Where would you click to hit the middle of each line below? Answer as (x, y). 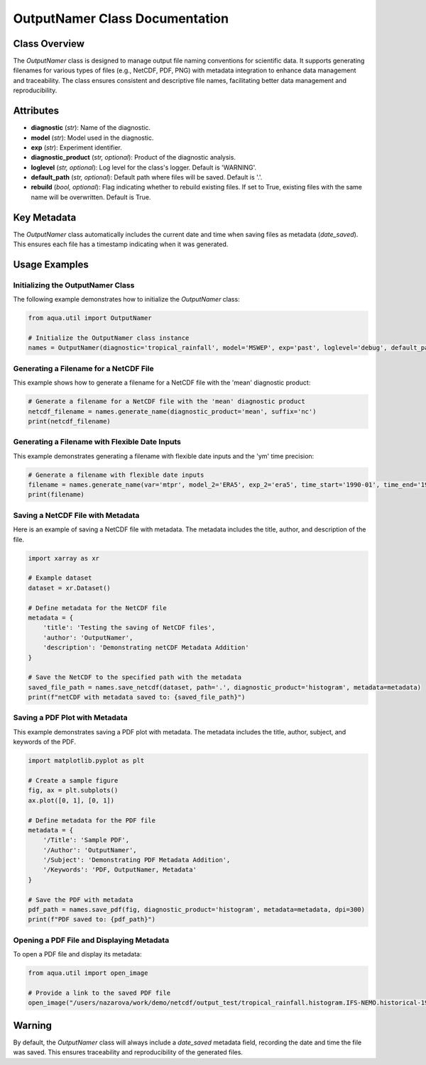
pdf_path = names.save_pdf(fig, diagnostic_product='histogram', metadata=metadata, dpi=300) (197, 910)
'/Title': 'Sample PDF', (86, 840)
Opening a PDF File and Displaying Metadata (91, 940)
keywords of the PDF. (45, 742)
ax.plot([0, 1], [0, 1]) (71, 800)
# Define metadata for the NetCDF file (97, 608)
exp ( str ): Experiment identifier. (76, 147)
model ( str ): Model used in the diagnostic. (92, 138)
